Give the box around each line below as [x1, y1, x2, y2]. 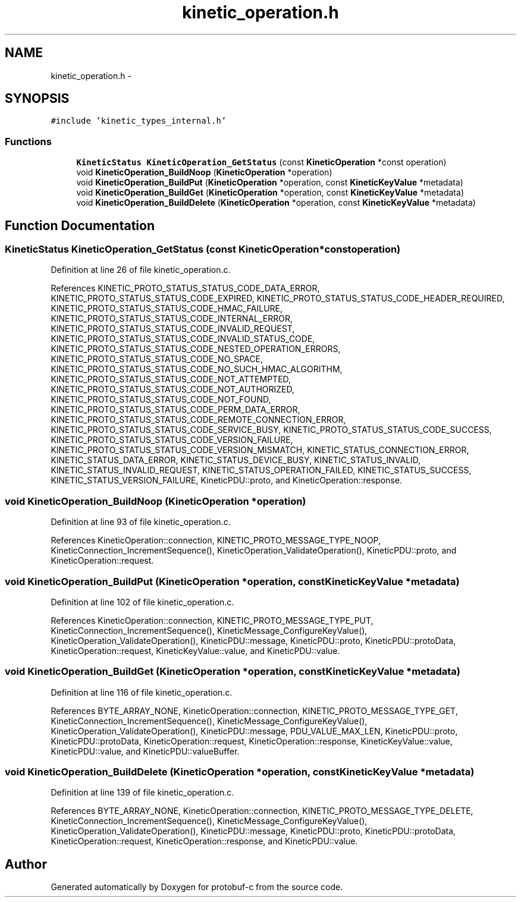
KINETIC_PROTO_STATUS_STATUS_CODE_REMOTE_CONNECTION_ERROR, [51, 414, 346, 425]
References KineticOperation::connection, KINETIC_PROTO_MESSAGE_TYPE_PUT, [51, 615, 374, 626]
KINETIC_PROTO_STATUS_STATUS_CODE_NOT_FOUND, [51, 394, 271, 405]
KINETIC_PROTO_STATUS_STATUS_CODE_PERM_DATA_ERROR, [51, 404, 300, 415]
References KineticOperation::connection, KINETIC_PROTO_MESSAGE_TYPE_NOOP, [51, 535, 381, 546]
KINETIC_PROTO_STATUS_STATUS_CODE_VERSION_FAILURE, [51, 435, 293, 445]
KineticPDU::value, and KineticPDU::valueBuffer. [51, 746, 240, 756]
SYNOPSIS [5, 91, 70, 106]
